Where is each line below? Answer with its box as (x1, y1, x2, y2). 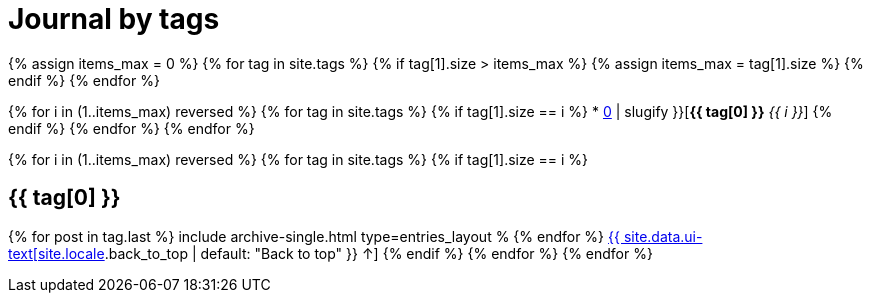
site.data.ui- (623, 227, 703, 245)
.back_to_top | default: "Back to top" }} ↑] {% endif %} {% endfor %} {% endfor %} (104, 244, 653, 262)
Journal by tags (8, 2, 220, 36)
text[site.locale (8, 244, 105, 262)
